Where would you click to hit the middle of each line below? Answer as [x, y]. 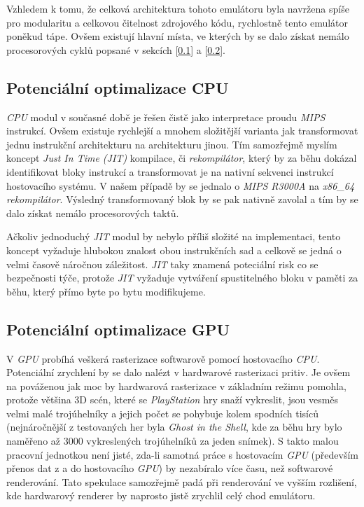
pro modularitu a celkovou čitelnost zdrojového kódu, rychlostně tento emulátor [177, 22]
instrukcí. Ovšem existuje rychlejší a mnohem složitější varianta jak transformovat [182, 131]
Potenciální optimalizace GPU [118, 329]
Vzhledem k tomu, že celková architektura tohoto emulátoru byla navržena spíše [178, 8]
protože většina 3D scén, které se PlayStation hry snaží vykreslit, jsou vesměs [173, 400]
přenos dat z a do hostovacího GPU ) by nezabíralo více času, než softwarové [170, 468]
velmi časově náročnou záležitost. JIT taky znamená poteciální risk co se [162, 264]
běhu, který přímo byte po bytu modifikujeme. [106, 291]
